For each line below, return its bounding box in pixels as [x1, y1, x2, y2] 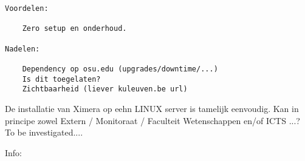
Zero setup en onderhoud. [22, 24, 127, 33]
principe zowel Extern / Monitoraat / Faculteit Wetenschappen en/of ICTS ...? [5, 114, 300, 126]
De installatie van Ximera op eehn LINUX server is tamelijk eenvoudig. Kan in [5, 102, 299, 114]
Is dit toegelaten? [22, 74, 101, 84]
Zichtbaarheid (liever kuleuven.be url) [22, 85, 188, 94]
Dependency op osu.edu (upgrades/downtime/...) [22, 64, 218, 73]
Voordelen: [5, 4, 49, 13]
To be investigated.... [5, 126, 83, 139]
